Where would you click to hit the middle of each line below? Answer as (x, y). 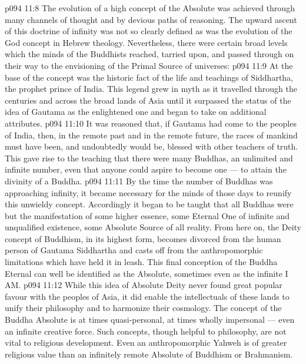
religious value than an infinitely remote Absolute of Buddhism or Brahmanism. (149, 354)
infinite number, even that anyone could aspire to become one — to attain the (146, 169)
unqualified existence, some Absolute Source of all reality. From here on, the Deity (153, 227)
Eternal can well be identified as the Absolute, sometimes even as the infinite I (147, 273)
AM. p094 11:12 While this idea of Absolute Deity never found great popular (144, 285)
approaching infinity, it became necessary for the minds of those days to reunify (148, 192)
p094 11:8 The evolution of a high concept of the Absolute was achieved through (150, 8)
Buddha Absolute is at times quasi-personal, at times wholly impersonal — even (150, 320)
